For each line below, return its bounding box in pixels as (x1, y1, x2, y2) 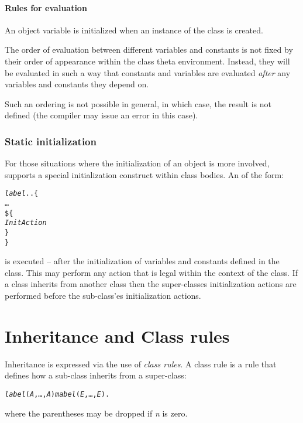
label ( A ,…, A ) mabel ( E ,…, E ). (5, 390, 110, 398)
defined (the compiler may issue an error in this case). (5, 109, 198, 121)
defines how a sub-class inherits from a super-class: (5, 369, 187, 381)
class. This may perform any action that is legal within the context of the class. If (5, 266, 298, 278)
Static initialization (5, 134, 97, 148)
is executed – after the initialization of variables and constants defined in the (5, 255, 280, 267)
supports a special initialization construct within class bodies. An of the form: (5, 168, 284, 180)
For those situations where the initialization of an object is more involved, (5, 157, 270, 169)
